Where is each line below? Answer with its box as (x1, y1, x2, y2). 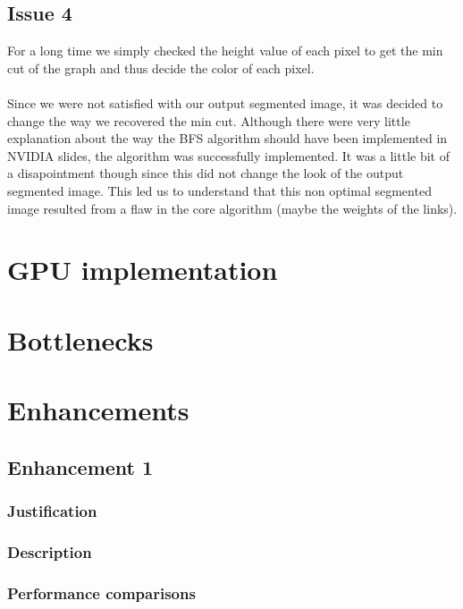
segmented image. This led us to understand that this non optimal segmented (7, 181, 432, 199)
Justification (7, 499, 97, 521)
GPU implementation (7, 251, 278, 288)
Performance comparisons (7, 581, 196, 604)
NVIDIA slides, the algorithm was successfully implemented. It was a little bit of (7, 146, 450, 165)
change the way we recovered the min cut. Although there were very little (7, 111, 410, 130)
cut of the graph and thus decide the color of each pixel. (7, 58, 315, 77)
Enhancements (7, 392, 189, 428)
